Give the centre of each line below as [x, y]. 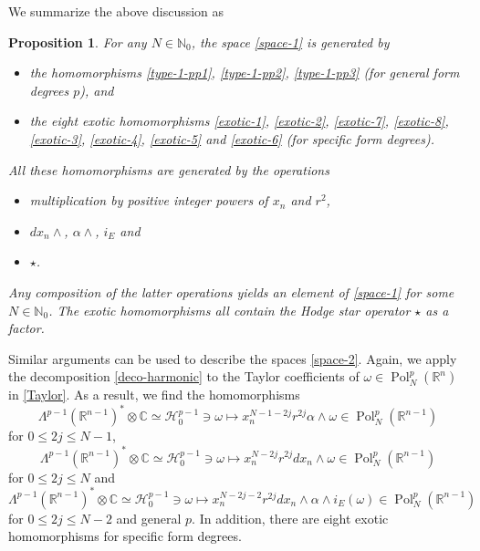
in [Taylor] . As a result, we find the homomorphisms [154, 395]
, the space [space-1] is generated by [290, 42]
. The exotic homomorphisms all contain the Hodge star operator [230, 310]
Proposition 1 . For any [78, 42]
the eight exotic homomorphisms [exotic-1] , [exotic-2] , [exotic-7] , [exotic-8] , [239, 121]
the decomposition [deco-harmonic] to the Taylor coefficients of [184, 376]
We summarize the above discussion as [116, 11]
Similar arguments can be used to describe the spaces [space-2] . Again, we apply [233, 358]
